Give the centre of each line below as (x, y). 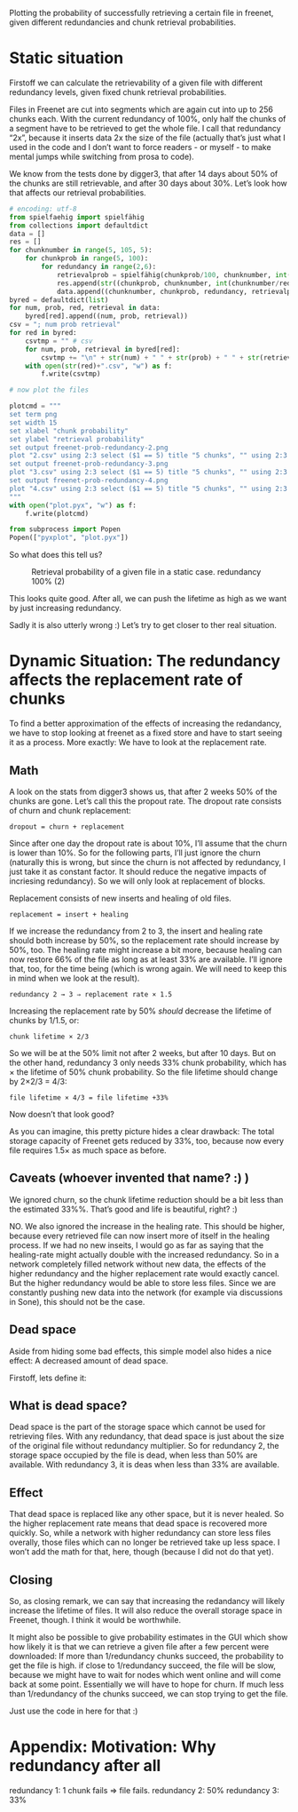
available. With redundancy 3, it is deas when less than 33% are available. (144, 1465)
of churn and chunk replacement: (70, 810)
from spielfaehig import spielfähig (77, 217)
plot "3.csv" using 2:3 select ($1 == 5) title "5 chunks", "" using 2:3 (149, 473)
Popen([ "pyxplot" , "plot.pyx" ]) (69, 538)
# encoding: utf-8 (43, 209)
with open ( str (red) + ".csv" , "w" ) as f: (99, 366)
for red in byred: (43, 333)
